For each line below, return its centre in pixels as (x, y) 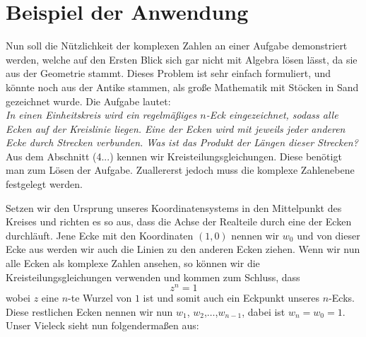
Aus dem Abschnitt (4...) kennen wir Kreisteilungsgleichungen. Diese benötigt (174, 156)
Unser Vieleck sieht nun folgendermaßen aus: (102, 325)
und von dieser (329, 235)
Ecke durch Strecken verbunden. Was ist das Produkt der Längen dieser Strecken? (182, 142)
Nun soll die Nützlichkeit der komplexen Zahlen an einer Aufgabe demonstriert (177, 46)
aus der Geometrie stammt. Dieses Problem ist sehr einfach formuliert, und (169, 73)
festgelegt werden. (44, 184)
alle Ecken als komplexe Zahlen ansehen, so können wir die (133, 263)
